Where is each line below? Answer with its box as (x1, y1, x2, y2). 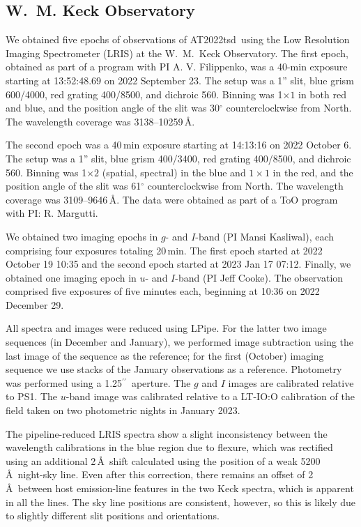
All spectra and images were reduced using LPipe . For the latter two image (6, 321, 327, 335)
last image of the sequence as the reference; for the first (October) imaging (6, 348, 324, 362)
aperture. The (131, 375, 191, 390)
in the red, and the (272, 165, 353, 179)
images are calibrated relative (228, 375, 354, 390)
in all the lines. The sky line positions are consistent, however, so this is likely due (6, 494, 356, 509)
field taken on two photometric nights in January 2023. (6, 403, 240, 418)
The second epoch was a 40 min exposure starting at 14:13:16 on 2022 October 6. (6, 137, 352, 152)
